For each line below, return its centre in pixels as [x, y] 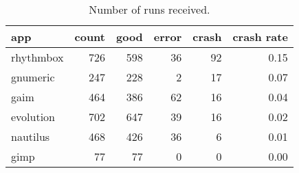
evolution [33, 117]
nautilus [31, 136]
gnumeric [33, 77]
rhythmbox [37, 57]
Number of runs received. [149, 9]
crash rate [260, 37]
